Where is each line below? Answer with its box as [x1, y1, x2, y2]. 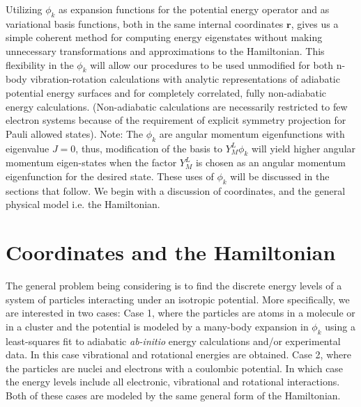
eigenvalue [6, 141, 49, 155]
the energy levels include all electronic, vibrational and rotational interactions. [6, 374, 340, 389]
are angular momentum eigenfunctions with [159, 126, 345, 141]
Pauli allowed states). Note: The [6, 126, 144, 141]
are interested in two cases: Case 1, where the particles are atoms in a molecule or [6, 305, 355, 320]
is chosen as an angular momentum [195, 155, 346, 170]
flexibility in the [6, 57, 74, 72]
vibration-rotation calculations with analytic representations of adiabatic [30, 72, 340, 86]
